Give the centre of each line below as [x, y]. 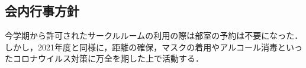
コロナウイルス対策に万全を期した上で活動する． [108, 58]
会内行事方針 [42, 11]
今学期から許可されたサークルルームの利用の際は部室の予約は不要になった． [154, 35]
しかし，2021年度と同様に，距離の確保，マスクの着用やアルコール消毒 [141, 47]
